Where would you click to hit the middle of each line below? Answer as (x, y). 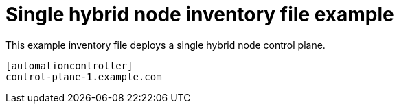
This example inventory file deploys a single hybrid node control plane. (166, 45)
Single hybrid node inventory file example (200, 14)
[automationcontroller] (69, 65)
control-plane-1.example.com (84, 76)
